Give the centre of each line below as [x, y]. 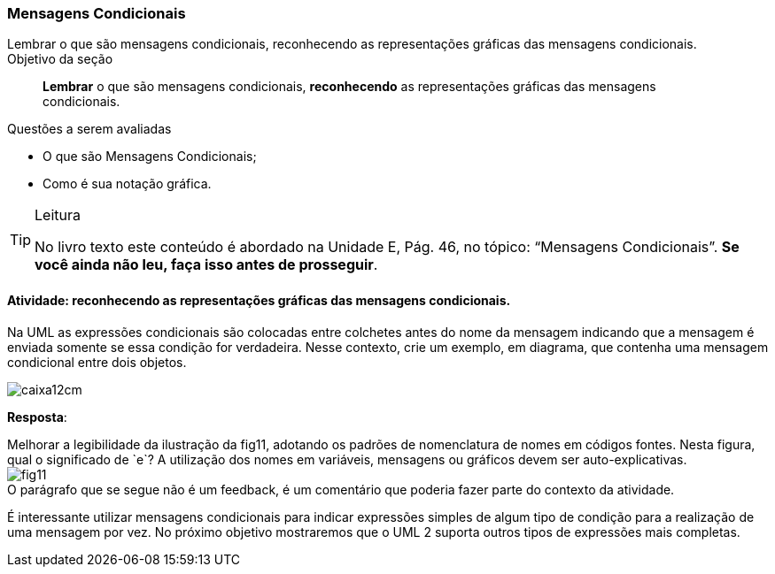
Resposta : [37, 417]
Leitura [58, 215]
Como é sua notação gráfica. [127, 184]
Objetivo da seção [60, 59]
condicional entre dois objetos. [97, 362]
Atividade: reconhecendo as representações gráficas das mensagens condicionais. [259, 300]
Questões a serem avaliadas [89, 129]
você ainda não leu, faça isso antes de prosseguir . [206, 265]
